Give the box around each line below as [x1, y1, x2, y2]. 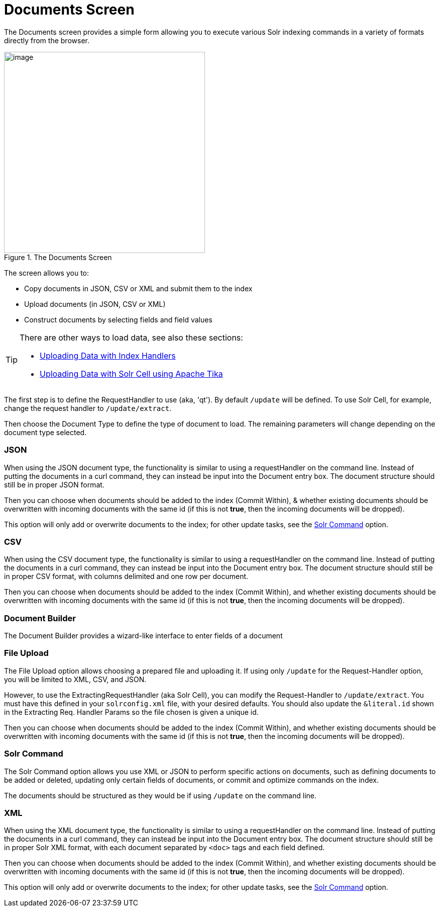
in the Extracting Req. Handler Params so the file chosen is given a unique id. [4, 707, 259, 716]
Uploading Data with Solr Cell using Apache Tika [40, 368, 223, 379]
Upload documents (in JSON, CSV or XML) [24, 299, 166, 308]
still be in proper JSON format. [4, 480, 104, 489]
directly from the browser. [4, 36, 89, 45]
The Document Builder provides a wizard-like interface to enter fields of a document [4, 631, 283, 640]
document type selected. [4, 428, 87, 437]
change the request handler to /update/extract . [4, 403, 172, 412]
